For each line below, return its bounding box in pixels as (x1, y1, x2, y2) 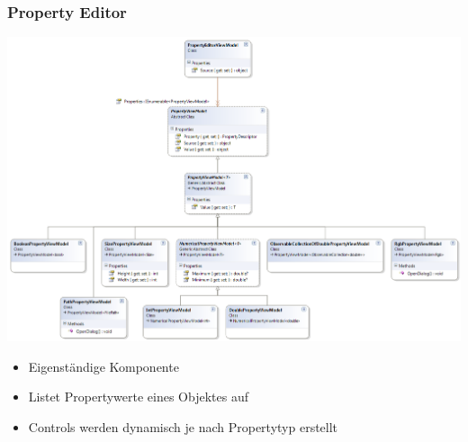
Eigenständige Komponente (28, 356, 179, 375)
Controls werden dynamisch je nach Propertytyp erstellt (28, 417, 338, 436)
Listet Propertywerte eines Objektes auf (28, 387, 248, 406)
